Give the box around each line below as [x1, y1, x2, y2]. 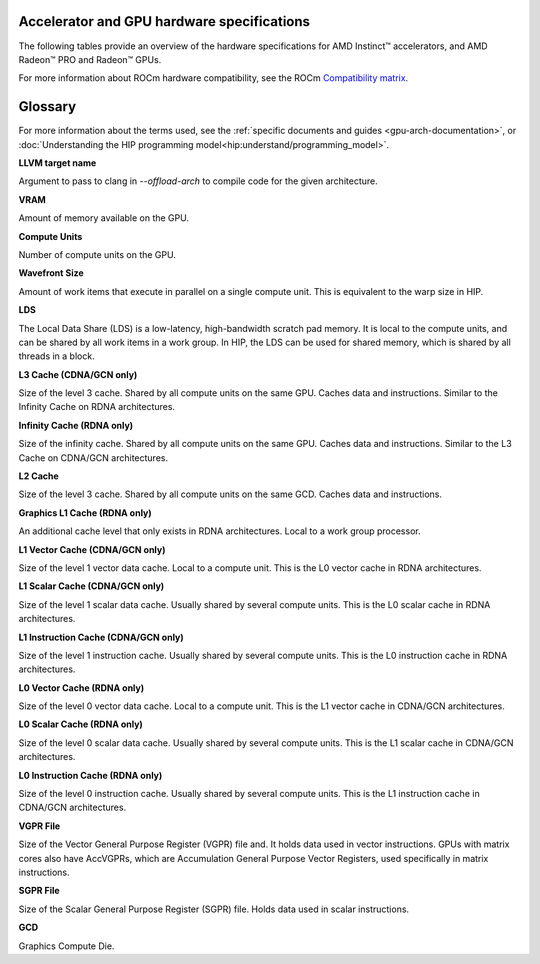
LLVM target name [18, 156, 97, 169]
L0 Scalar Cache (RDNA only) [18, 718, 144, 730]
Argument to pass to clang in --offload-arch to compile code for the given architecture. [18, 175, 379, 187]
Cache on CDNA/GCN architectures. [18, 451, 169, 464]
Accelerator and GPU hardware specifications [18, 13, 310, 30]
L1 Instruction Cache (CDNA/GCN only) [18, 631, 184, 643]
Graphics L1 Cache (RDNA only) [18, 506, 152, 519]
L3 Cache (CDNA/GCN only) [18, 368, 138, 380]
